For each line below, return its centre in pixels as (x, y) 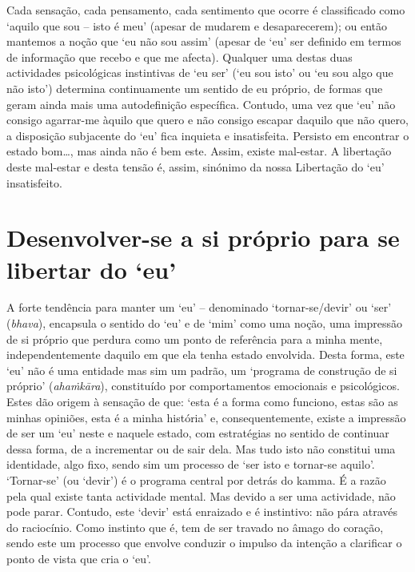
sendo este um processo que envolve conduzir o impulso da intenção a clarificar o (204, 543)
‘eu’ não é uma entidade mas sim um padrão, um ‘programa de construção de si (202, 370)
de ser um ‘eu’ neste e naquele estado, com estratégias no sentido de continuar (198, 433)
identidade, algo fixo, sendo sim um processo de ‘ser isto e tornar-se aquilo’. (191, 464)
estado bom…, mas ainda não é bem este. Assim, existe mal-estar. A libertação (199, 151)
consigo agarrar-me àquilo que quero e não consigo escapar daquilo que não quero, (207, 120)
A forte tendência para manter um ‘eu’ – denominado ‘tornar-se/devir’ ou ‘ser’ (199, 307)
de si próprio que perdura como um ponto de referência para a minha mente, (195, 338)
